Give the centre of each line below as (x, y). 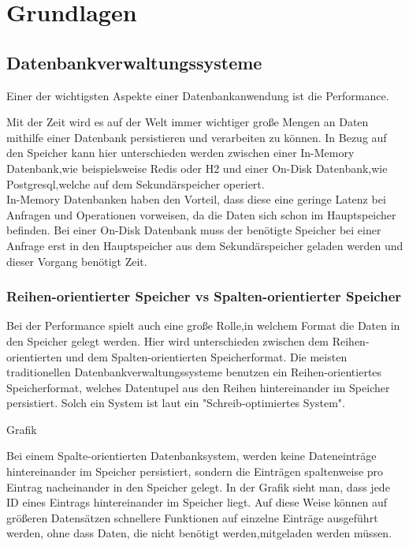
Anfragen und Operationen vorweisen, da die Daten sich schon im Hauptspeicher (201, 214)
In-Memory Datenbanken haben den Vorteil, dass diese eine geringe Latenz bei (196, 199)
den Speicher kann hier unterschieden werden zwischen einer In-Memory (180, 153)
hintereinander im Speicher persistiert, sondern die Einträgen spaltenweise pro (195, 471)
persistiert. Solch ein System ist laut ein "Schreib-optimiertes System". (176, 403)
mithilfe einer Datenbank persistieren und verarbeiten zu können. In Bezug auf (197, 137)
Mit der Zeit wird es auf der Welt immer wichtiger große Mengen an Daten (188, 122)
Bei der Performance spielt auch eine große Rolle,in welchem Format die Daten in (203, 325)
